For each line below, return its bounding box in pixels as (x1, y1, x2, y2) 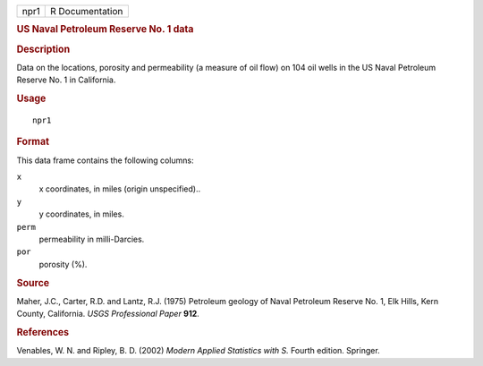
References (16, 326, 70, 338)
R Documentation (49, 5, 123, 17)
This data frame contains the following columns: (16, 155, 194, 166)
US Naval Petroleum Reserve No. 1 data (16, 23, 194, 36)
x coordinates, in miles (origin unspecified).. (38, 183, 201, 194)
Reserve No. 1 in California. (16, 74, 116, 85)
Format (16, 135, 49, 148)
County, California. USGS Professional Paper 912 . (16, 309, 200, 319)
